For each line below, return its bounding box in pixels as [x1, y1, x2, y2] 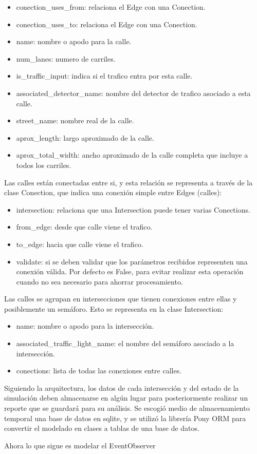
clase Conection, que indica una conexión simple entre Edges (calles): [4, 187, 222, 198]
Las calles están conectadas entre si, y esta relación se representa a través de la [4, 177, 253, 187]
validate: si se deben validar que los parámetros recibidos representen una [16, 256, 248, 267]
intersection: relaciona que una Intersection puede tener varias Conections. [16, 204, 250, 215]
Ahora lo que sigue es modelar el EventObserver [4, 440, 156, 450]
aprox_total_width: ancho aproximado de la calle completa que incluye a [16, 149, 248, 160]
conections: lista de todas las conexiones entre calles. [16, 365, 182, 376]
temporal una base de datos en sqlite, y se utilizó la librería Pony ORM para [4, 412, 246, 423]
